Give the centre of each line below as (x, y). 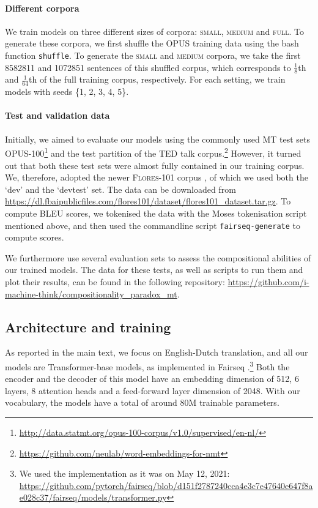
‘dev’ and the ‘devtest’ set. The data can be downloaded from (120, 189)
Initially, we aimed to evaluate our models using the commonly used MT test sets (157, 139)
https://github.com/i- (268, 281)
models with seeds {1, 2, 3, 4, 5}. (67, 92)
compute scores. (35, 237)
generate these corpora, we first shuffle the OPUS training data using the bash (152, 43)
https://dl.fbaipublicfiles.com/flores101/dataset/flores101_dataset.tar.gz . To (148, 201)
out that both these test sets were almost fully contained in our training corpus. (155, 165)
